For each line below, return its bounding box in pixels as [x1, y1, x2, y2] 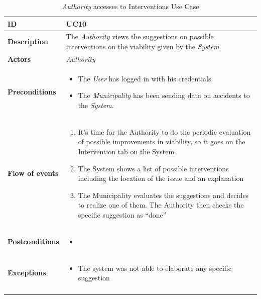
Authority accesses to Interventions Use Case [62, 1, 199, 11]
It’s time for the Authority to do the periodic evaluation [78, 126, 251, 137]
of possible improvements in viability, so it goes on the [78, 136, 245, 147]
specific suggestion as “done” [78, 209, 167, 220]
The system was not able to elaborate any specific [78, 262, 231, 273]
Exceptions [8, 267, 46, 278]
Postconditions [8, 236, 59, 246]
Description [8, 36, 49, 47]
